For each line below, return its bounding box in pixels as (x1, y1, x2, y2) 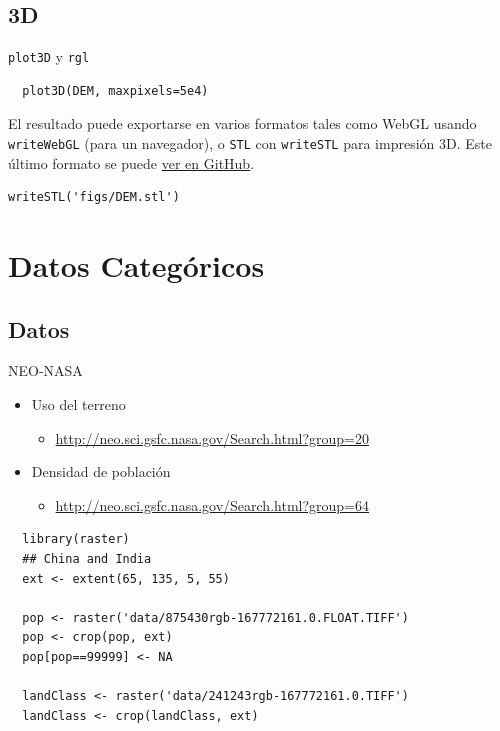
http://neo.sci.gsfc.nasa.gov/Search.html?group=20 (55, 427, 369, 448)
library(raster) (22, 532, 130, 547)
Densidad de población (31, 461, 171, 482)
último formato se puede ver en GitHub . (8, 152, 255, 173)
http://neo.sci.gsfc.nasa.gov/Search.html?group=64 (55, 494, 369, 515)
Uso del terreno (31, 394, 126, 415)
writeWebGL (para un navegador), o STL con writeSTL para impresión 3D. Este (8, 133, 492, 154)
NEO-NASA (8, 360, 83, 381)
